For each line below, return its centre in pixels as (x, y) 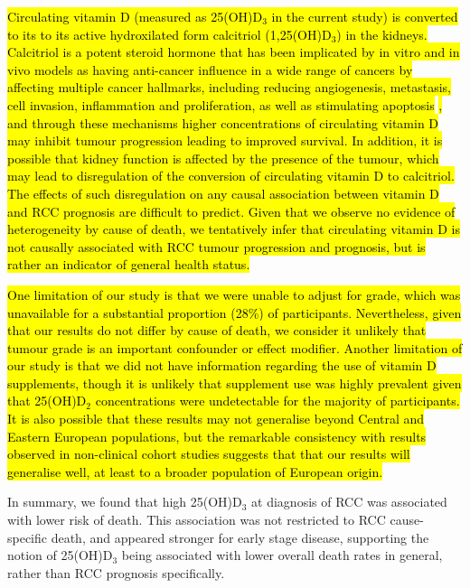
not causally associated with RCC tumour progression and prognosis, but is (216, 246)
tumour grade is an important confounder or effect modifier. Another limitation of (235, 347)
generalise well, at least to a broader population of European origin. (195, 471)
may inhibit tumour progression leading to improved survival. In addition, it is (225, 140)
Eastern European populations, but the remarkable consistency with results (217, 436)
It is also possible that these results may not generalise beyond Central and (216, 419)
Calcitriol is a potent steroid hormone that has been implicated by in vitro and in (234, 52)
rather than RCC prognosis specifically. (116, 572)
